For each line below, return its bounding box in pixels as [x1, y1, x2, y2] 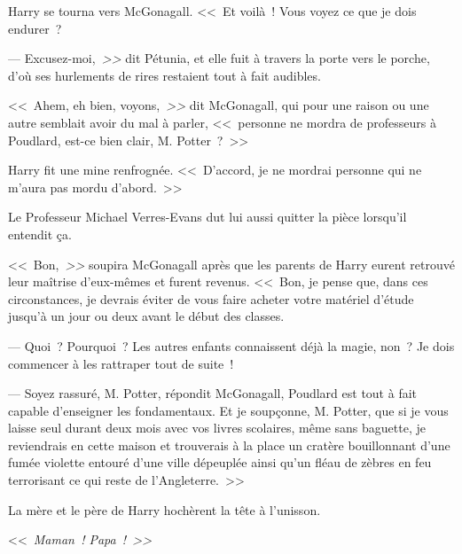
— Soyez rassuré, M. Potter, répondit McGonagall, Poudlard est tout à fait [8, 384, 418, 402]
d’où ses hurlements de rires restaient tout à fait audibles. [8, 66, 321, 84]
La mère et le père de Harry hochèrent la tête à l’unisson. [8, 500, 321, 519]
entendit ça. [8, 224, 72, 243]
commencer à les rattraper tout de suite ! [8, 354, 234, 372]
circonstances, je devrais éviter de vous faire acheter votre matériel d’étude [8, 289, 414, 308]
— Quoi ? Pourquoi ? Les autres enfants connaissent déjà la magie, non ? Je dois [8, 336, 455, 355]
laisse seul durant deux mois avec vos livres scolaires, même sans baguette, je [8, 418, 426, 437]
